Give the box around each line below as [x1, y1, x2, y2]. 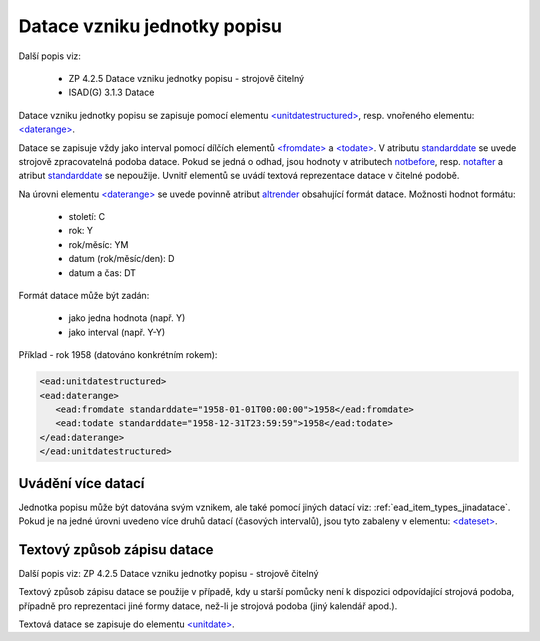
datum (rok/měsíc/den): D [68, 253, 175, 265]
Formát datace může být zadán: [18, 290, 150, 302]
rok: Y [68, 225, 94, 237]
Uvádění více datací [18, 475, 145, 492]
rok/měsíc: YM [68, 238, 129, 250]
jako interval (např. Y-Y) [68, 326, 166, 338]
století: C [68, 211, 105, 223]
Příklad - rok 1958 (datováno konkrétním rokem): [18, 349, 218, 361]
